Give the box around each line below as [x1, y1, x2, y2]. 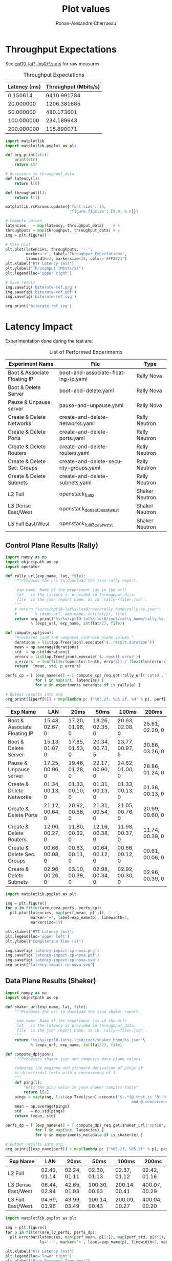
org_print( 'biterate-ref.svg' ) [5, 304, 72, 309]
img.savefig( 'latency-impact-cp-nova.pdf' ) [5, 953, 100, 958]
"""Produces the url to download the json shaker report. [14, 1009, 141, 1014]
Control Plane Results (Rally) [5, 541, 98, 549]
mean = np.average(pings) [14, 1104, 70, 1109]
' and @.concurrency [117, 1099, 170, 1104]
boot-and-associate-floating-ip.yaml [59, 369, 125, 383]
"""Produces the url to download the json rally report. [14, 578, 139, 583]
